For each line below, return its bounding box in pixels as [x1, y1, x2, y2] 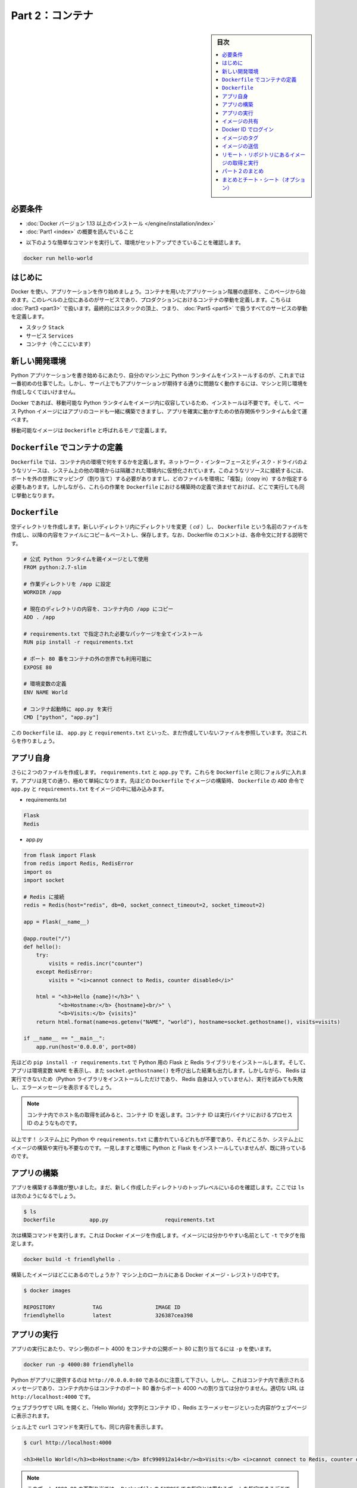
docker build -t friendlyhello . [23, 1256, 121, 1263]
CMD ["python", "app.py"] [23, 714, 99, 720]
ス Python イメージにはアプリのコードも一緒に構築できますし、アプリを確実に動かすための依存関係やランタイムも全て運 [11, 408, 308, 415]
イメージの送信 [222, 143, 259, 150]
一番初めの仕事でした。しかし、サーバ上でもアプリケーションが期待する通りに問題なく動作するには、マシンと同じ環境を [11, 380, 308, 387]
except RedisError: [36, 968, 93, 976]
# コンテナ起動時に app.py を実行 [23, 705, 112, 712]
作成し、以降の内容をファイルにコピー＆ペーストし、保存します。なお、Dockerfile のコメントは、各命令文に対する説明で [11, 532, 308, 539]
